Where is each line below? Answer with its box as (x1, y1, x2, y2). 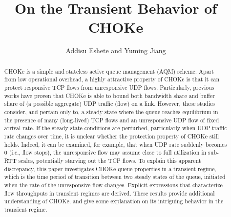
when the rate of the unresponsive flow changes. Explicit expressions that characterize (4, 180, 223, 189)
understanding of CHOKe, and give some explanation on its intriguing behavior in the (4, 197, 224, 205)
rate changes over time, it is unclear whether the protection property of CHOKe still (4, 132, 219, 140)
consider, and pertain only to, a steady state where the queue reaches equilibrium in (4, 107, 218, 116)
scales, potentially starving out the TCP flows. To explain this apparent (18, 156, 201, 164)
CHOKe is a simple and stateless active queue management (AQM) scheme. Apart (4, 67, 214, 75)
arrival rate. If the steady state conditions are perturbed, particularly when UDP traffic (4, 124, 227, 132)
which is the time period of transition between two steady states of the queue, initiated (4, 173, 226, 181)
